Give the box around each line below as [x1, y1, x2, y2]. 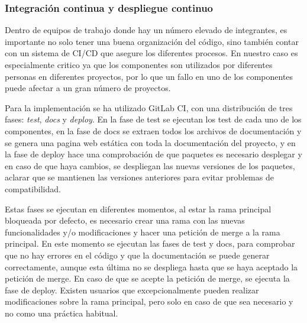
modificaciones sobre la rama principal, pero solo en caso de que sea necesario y [5, 295, 293, 308]
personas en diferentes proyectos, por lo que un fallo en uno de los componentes [5, 70, 293, 82]
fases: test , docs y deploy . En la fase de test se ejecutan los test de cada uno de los [5, 113, 302, 125]
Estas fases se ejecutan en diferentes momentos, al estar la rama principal [5, 202, 272, 215]
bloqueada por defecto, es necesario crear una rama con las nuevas [5, 214, 245, 227]
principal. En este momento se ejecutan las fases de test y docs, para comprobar [5, 237, 295, 250]
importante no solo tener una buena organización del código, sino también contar [5, 35, 299, 47]
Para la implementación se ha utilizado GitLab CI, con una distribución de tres [5, 101, 293, 114]
